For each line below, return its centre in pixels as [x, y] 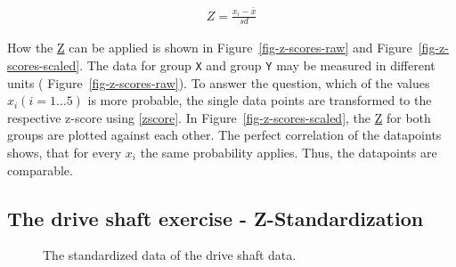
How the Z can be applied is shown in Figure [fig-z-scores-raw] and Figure [210, 48]
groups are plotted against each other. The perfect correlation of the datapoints [224, 135]
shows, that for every [65, 152]
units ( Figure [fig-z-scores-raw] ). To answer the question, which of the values [219, 82]
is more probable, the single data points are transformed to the [260, 100]
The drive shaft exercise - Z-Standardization [216, 218]
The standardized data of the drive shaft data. [170, 255]
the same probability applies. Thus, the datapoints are [289, 152]
